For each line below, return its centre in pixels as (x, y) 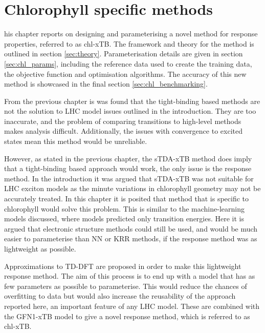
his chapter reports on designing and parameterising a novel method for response (131, 34)
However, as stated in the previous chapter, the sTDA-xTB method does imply (128, 158)
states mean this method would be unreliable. (76, 141)
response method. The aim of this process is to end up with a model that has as (130, 276)
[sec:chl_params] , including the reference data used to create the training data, (128, 63)
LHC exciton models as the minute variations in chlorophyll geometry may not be (132, 188)
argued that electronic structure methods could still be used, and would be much (131, 228)
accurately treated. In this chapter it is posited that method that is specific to (127, 199)
